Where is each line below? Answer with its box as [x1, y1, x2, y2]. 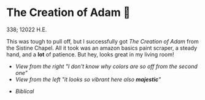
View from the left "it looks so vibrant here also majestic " [15, 75, 161, 83]
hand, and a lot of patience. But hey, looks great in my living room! [6, 50, 174, 58]
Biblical [15, 87, 34, 94]
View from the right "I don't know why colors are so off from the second [15, 63, 198, 70]
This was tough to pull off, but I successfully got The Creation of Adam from [6, 37, 199, 45]
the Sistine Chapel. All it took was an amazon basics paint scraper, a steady [6, 44, 198, 52]
